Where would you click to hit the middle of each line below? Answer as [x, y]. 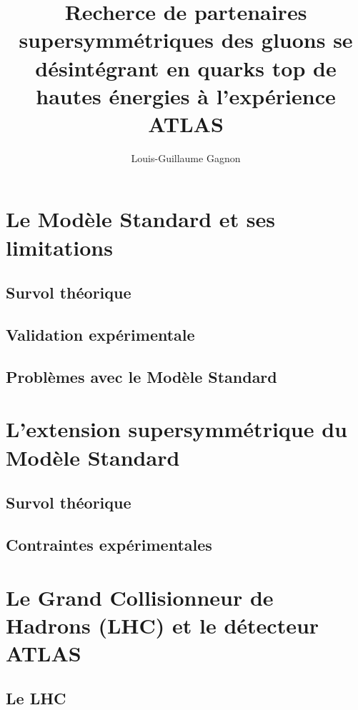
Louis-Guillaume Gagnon [186, 157]
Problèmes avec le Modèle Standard [141, 376]
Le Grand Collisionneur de [140, 597]
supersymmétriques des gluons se [186, 40]
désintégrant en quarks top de [186, 67]
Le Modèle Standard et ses [141, 219]
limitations [59, 247]
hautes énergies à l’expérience [186, 95]
